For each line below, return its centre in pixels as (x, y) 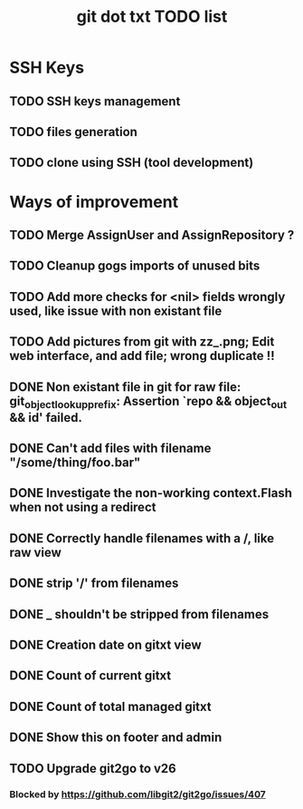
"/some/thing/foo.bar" (75, 463)
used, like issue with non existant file (116, 311)
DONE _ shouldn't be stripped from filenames (139, 614)
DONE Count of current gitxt (90, 676)
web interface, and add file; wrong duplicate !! (142, 356)
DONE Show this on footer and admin (116, 738)
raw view (35, 552)
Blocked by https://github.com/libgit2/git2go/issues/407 (138, 794)
